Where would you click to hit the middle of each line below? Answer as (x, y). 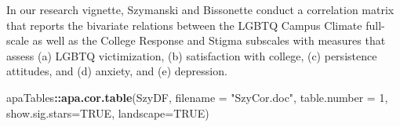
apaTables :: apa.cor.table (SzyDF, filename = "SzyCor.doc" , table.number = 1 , (197, 97)
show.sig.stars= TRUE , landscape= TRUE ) (108, 112)
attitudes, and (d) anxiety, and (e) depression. (117, 71)
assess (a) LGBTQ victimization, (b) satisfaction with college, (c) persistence (192, 55)
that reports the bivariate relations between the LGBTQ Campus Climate (184, 25)
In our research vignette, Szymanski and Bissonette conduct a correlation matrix (200, 9)
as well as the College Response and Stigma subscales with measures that (209, 40)
